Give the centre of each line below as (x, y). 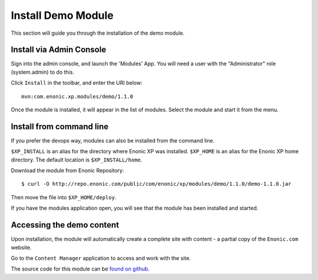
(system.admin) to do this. (43, 72)
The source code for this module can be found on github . (80, 269)
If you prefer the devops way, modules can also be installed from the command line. (113, 140)
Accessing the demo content (65, 225)
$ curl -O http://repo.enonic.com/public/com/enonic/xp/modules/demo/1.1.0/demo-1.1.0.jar (156, 184)
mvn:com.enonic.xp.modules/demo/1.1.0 (77, 96)
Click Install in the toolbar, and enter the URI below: (77, 83)
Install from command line (60, 126)
